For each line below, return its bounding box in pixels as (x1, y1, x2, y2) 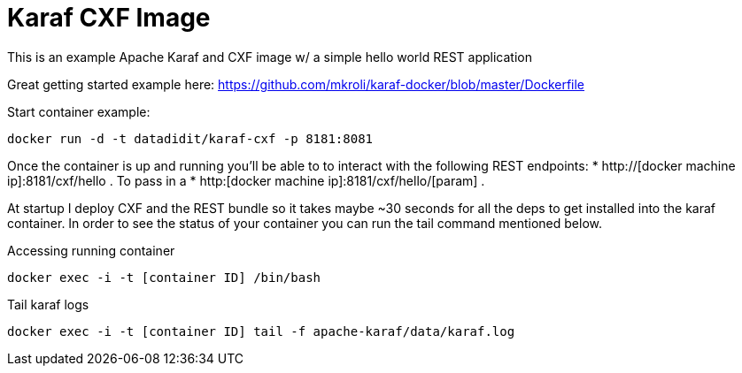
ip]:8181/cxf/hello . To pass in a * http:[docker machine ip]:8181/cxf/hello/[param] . (7, 172, 485, 188)
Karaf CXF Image (7, 3, 211, 33)
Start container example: (7, 103, 151, 119)
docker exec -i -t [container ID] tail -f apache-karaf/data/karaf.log (7, 324, 515, 339)
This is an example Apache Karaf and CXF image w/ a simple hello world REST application (7, 49, 532, 65)
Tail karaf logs (7, 296, 89, 312)
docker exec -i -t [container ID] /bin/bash (7, 270, 321, 285)
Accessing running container (7, 242, 175, 258)
